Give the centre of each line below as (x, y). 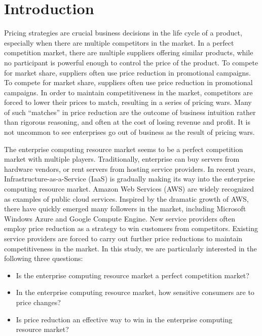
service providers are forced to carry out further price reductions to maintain (123, 238)
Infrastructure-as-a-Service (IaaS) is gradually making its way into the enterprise (129, 179)
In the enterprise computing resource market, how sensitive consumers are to (135, 292)
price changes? (38, 302)
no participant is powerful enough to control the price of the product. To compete (131, 62)
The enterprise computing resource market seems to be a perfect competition (124, 149)
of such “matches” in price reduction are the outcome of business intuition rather (130, 112)
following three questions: (44, 258)
